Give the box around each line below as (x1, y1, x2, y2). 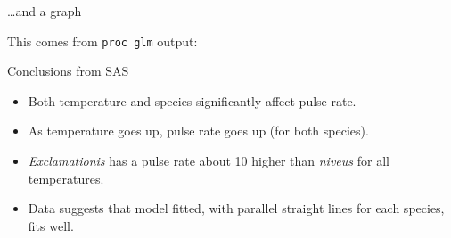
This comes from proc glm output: (7, 31, 198, 50)
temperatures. (28, 168, 104, 187)
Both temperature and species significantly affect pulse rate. (28, 91, 357, 110)
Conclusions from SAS (7, 62, 129, 80)
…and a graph (7, 2, 82, 20)
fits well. (28, 216, 74, 234)
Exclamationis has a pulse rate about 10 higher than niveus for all (28, 152, 389, 170)
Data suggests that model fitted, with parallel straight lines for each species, (28, 199, 445, 217)
